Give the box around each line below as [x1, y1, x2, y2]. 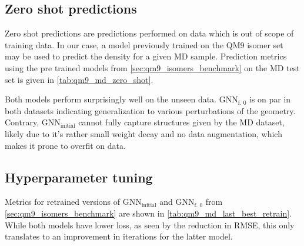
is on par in [249, 93, 291, 105]
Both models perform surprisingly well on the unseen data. [5, 93, 217, 105]
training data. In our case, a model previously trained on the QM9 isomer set [5, 38, 283, 51]
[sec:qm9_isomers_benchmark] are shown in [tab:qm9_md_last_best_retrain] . [5, 207, 292, 219]
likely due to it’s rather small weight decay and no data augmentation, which [5, 127, 282, 139]
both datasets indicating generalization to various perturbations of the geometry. [5, 104, 296, 117]
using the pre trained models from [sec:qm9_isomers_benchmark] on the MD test [5, 61, 300, 74]
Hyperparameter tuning [5, 168, 153, 186]
